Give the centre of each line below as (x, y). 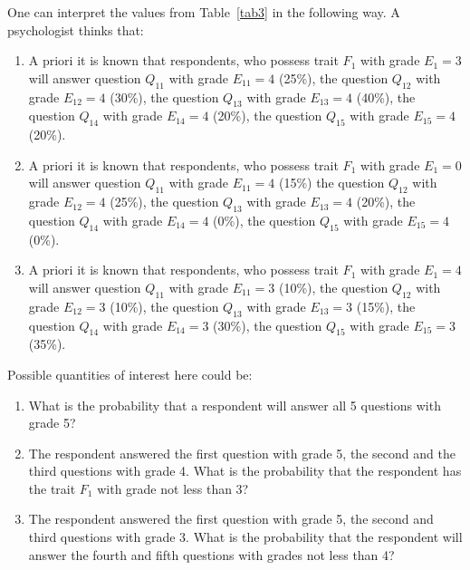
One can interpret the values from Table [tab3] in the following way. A (204, 12)
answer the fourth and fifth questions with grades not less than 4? (211, 554)
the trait (52, 488)
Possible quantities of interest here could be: (130, 374)
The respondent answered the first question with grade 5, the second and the (242, 453)
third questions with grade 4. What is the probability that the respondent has (245, 471)
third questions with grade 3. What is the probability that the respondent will (245, 537)
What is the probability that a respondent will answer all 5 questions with (235, 405)
